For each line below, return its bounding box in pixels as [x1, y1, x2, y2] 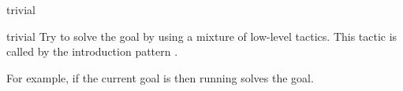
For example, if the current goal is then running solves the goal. [6, 69, 314, 86]
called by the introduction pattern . [6, 43, 178, 60]
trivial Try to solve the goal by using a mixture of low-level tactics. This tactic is [6, 27, 397, 44]
